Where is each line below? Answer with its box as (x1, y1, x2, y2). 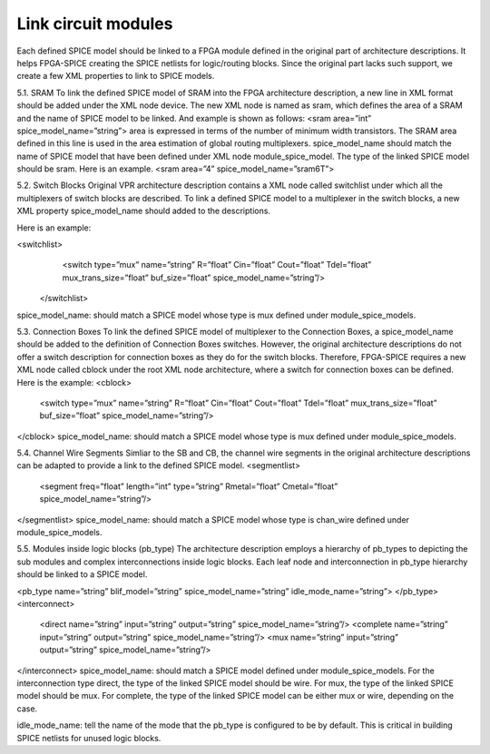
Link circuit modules (16, 14, 173, 34)
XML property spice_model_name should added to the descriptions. (16, 205, 271, 217)
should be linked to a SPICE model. (16, 569, 148, 580)
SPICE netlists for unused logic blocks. (16, 732, 162, 743)
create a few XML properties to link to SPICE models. (16, 71, 215, 82)
